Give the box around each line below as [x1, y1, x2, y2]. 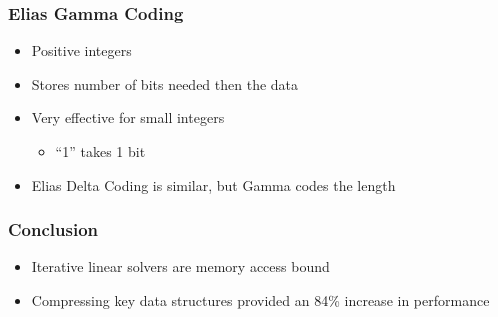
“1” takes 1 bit [55, 141, 146, 161]
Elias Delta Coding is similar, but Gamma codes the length [31, 174, 396, 195]
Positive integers [31, 40, 132, 61]
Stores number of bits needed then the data [31, 73, 299, 94]
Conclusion [8, 217, 98, 242]
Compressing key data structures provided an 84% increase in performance [31, 290, 490, 310]
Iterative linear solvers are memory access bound [31, 256, 330, 277]
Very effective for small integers [31, 107, 225, 128]
